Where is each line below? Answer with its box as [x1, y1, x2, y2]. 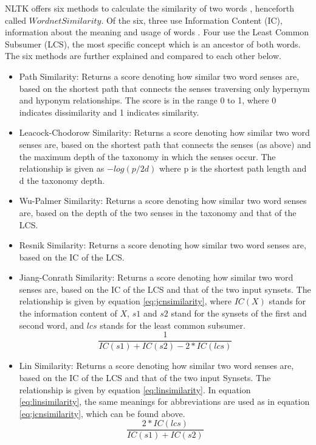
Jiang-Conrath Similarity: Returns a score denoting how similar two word [19, 271, 294, 284]
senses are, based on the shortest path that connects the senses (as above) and [19, 138, 311, 150]
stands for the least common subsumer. [100, 318, 246, 331]
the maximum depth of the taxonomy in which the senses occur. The [19, 150, 276, 163]
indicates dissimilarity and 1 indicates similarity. [19, 105, 199, 118]
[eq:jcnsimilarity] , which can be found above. [19, 407, 185, 419]
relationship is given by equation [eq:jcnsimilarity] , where [19, 295, 232, 307]
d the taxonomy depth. [19, 173, 105, 186]
